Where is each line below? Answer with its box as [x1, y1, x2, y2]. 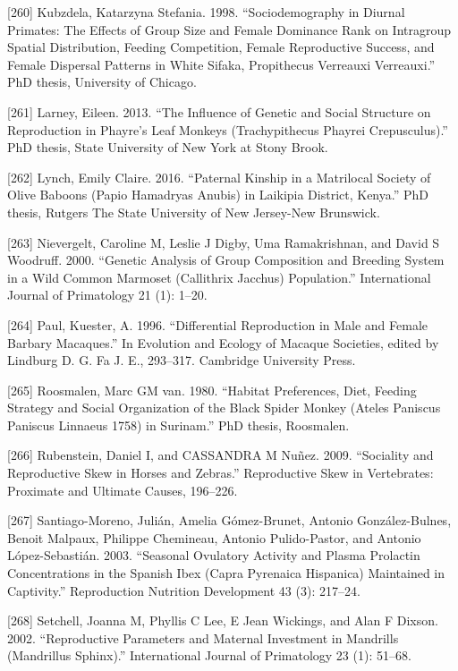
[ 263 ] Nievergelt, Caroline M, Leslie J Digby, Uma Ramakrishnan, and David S [7, 233, 440, 251]
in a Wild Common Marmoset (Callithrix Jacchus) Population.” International [7, 268, 431, 286]
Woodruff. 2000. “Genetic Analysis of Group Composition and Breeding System [7, 251, 445, 269]
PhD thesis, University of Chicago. [7, 72, 197, 91]
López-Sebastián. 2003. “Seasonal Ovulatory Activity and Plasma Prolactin [7, 546, 420, 565]
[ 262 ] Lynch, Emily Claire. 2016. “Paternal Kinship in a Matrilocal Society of [7, 167, 431, 186]
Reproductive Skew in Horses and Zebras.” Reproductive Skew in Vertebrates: [7, 463, 434, 482]
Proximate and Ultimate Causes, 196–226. [7, 480, 238, 499]
